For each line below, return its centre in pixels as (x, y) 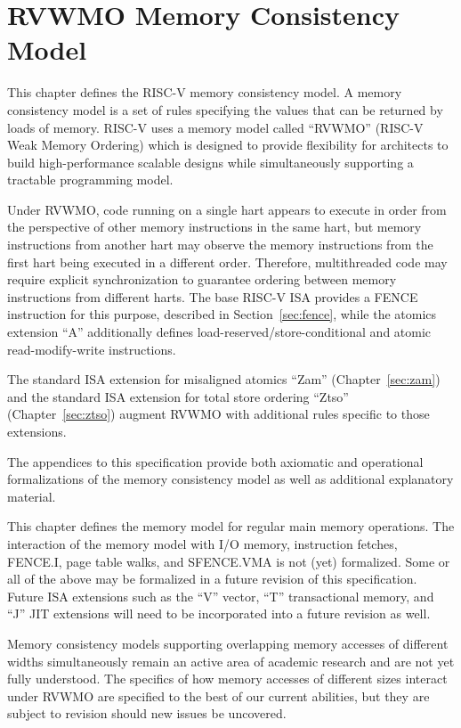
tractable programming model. (90, 180)
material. (32, 496)
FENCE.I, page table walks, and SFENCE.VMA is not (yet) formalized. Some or (229, 561)
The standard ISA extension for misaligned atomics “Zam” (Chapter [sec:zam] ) (224, 379)
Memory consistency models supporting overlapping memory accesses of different (228, 643)
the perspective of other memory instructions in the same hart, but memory (214, 227)
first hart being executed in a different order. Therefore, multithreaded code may (227, 262)
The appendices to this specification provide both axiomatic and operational (215, 461)
